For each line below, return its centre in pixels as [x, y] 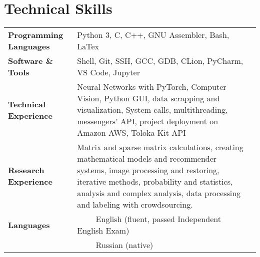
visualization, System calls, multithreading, [152, 110]
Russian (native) [124, 245]
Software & [30, 61]
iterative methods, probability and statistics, [155, 182]
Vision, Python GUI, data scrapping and [148, 98]
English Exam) [103, 231]
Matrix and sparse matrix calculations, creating [160, 147]
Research [26, 170]
